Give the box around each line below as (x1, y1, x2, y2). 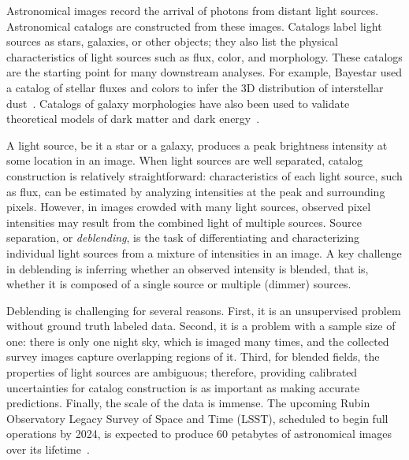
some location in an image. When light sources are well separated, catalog (6, 152, 363, 169)
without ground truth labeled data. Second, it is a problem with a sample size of (6, 317, 396, 334)
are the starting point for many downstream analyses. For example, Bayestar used (6, 64, 402, 80)
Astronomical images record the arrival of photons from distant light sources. (6, 2, 379, 18)
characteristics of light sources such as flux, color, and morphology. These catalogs (6, 48, 403, 65)
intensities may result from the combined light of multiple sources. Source (6, 213, 362, 230)
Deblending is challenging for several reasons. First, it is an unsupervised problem (6, 302, 401, 318)
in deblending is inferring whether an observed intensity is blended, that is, (6, 260, 369, 276)
